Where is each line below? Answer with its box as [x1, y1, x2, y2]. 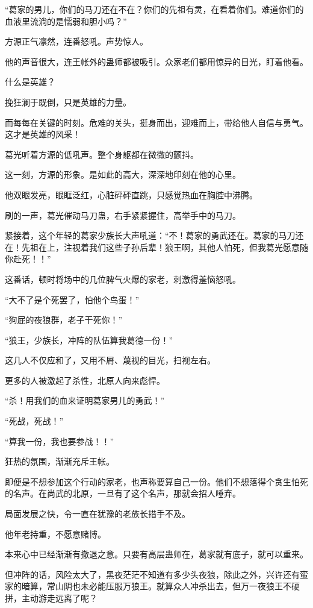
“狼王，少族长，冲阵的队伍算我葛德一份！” [5, 333, 173, 346]
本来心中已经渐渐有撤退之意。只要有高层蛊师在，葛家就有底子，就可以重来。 [5, 548, 308, 560]
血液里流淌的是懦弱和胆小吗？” [5, 14, 127, 27]
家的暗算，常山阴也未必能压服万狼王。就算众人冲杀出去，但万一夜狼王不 [5, 580, 291, 592]
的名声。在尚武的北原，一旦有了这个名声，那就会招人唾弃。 [5, 487, 241, 500]
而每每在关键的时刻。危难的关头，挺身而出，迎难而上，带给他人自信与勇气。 [5, 116, 308, 128]
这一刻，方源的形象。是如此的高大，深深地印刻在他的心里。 [5, 168, 241, 181]
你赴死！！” [5, 252, 51, 265]
